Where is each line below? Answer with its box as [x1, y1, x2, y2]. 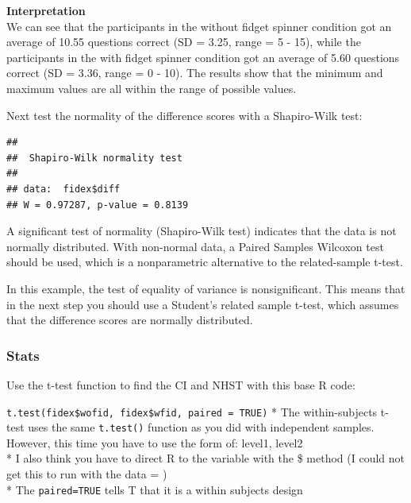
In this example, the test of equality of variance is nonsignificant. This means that [6, 280, 405, 296]
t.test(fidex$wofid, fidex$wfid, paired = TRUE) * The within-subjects [6, 403, 378, 420]
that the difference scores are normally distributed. [6, 311, 253, 328]
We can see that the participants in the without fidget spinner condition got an [6, 17, 392, 34]
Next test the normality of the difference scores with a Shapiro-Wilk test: [6, 106, 363, 123]
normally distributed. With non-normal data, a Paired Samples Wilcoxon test [6, 238, 384, 254]
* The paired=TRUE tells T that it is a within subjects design [6, 481, 303, 497]
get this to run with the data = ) [6, 466, 167, 482]
